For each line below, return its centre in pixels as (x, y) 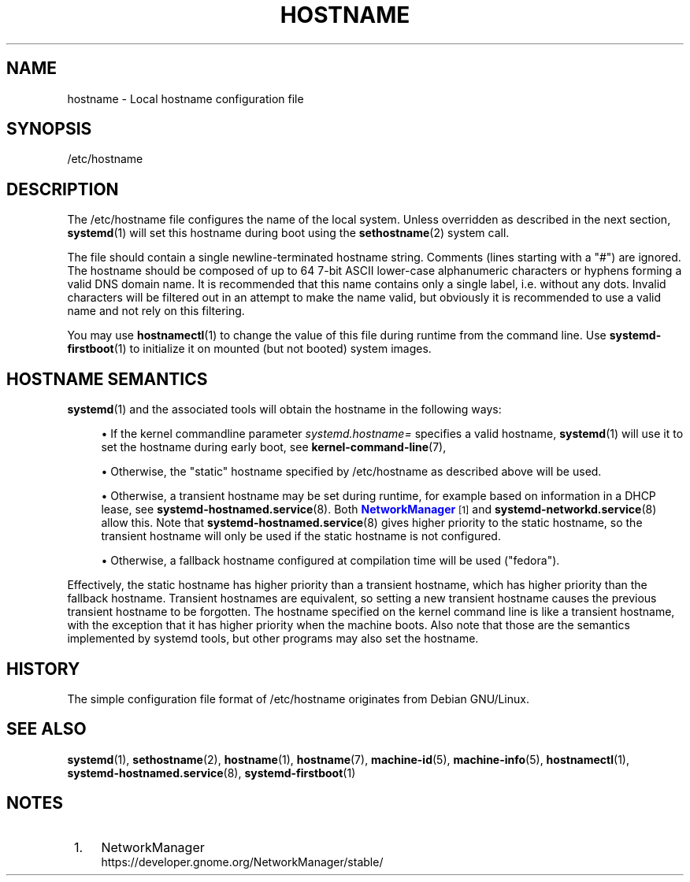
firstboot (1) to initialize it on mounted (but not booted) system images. (249, 349)
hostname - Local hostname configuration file (185, 98)
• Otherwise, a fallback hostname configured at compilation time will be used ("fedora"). (330, 561)
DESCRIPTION (63, 189)
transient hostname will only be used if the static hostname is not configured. (301, 536)
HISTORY (43, 669)
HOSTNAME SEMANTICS (107, 379)
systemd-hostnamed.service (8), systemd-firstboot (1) (211, 773)
